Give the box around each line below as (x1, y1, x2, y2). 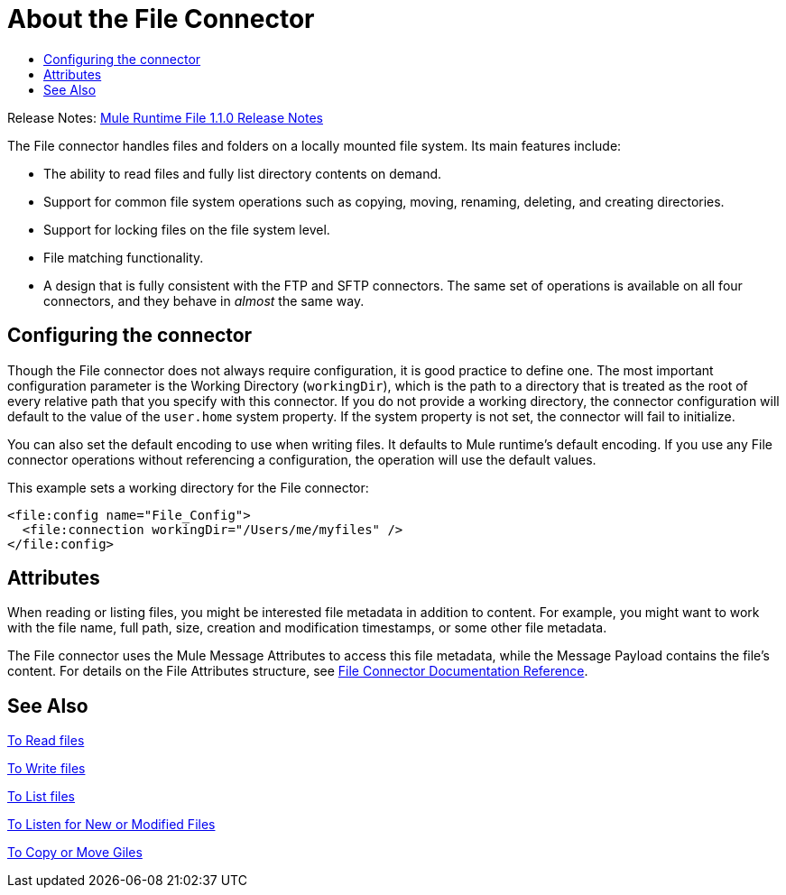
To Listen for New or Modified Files (7, 817, 216, 833)
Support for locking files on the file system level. (43, 221, 330, 237)
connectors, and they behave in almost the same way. (43, 292, 365, 309)
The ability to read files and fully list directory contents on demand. (43, 165, 442, 181)
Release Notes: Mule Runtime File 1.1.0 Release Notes (7, 109, 323, 125)
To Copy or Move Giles (7, 844, 143, 861)
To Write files (7, 761, 86, 777)
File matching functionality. (43, 249, 204, 265)
